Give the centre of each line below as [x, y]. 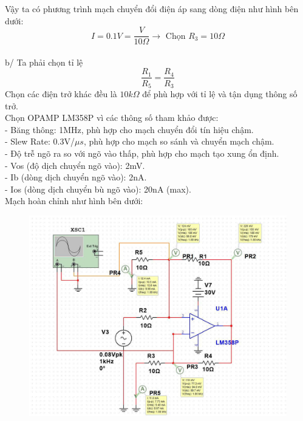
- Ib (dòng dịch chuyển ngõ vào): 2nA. [76, 177]
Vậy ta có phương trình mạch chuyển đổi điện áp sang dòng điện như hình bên [152, 9]
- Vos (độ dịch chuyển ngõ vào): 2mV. [75, 165]
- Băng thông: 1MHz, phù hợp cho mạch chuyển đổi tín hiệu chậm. [129, 129]
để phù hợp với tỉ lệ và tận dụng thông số [220, 93]
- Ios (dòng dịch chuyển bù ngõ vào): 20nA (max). [98, 189]
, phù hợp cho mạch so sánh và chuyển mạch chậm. [179, 141]
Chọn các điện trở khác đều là [61, 93]
